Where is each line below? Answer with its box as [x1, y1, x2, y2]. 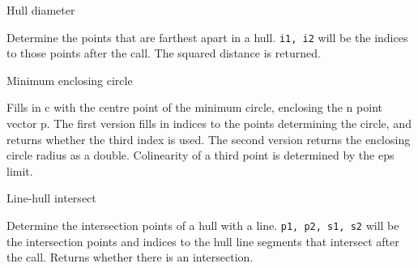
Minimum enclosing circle [6, 71, 133, 88]
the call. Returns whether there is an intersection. [6, 249, 254, 266]
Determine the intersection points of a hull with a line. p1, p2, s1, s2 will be [6, 217, 399, 233]
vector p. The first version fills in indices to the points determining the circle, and [6, 115, 412, 132]
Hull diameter [6, 2, 75, 18]
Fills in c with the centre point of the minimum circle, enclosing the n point [6, 99, 382, 116]
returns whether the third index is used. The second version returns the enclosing [6, 130, 411, 147]
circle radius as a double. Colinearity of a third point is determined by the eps [6, 147, 395, 164]
